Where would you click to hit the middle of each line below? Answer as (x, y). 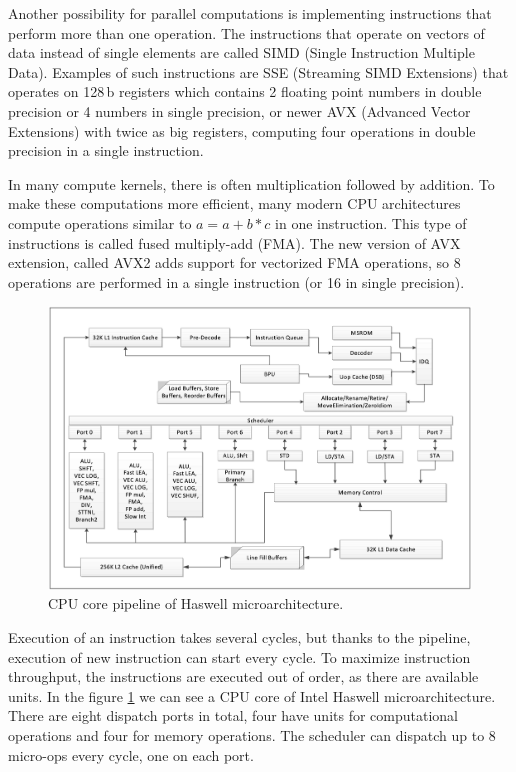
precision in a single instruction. (106, 150)
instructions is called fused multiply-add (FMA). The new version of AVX (234, 242)
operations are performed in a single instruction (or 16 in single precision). (236, 281)
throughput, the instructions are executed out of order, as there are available (243, 676)
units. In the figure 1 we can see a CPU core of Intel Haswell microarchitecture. (252, 695)
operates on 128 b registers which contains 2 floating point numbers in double (245, 91)
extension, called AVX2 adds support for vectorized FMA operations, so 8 (234, 262)
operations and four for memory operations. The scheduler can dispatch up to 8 (252, 734)
